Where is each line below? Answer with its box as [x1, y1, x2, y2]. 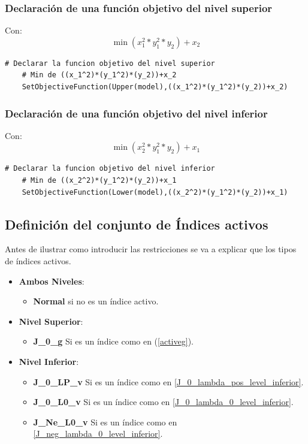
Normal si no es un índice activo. [33, 295, 159, 307]
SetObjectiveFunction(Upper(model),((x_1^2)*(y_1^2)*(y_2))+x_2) [22, 83, 288, 91]
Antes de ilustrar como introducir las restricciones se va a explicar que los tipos [5, 243, 297, 255]
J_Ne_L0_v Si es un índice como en [33, 415, 177, 428]
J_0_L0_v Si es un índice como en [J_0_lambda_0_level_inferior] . [33, 395, 294, 408]
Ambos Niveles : [19, 274, 84, 287]
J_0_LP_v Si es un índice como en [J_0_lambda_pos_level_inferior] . [33, 375, 304, 388]
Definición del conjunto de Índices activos [5, 215, 268, 233]
